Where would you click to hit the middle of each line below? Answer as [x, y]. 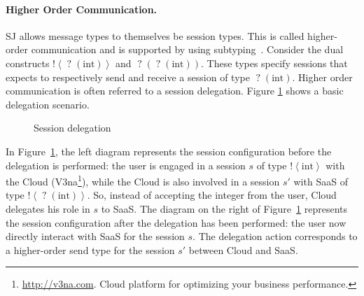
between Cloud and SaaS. [243, 249]
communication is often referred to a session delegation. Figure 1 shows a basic [175, 91]
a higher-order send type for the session [90, 249]
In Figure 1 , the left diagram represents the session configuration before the [169, 151]
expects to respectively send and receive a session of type [128, 77]
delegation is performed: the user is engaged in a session [126, 165]
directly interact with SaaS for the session [95, 236]
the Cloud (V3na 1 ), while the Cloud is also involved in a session [143, 180]
